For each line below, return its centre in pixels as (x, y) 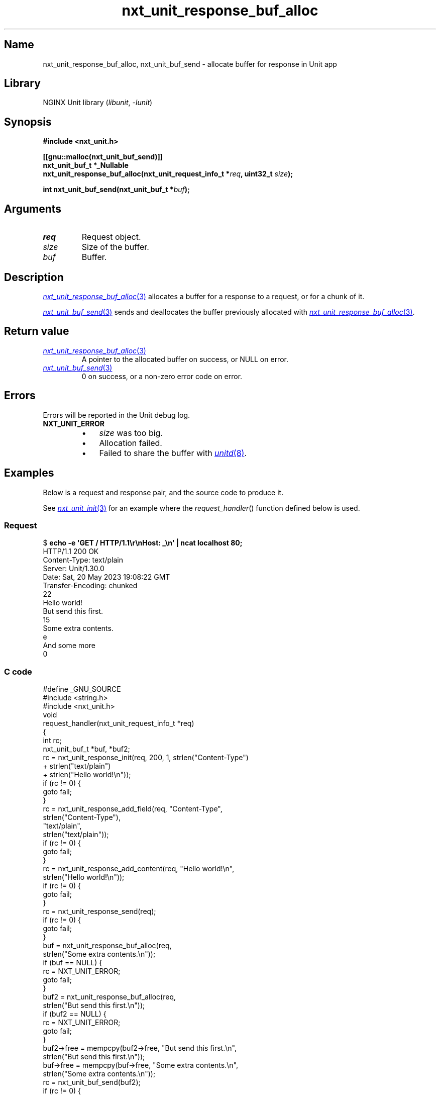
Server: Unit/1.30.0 (74, 569)
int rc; (52, 740)
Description (34, 277)
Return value (37, 331)
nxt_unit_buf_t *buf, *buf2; (86, 749)
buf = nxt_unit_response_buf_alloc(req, (107, 945)
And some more (69, 646)
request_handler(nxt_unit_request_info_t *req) (119, 723)
